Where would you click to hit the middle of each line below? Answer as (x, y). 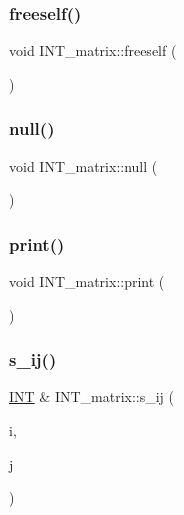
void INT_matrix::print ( (87, 281)
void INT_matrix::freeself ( (93, 50)
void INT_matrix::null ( (83, 165)
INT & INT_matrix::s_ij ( (92, 396)
